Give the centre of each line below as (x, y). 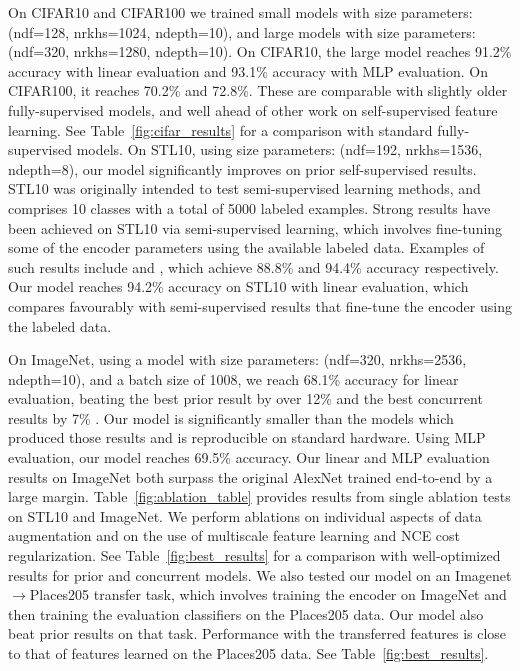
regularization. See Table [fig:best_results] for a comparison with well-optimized (254, 555)
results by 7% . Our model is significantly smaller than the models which (231, 417)
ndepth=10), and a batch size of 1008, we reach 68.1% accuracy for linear (233, 378)
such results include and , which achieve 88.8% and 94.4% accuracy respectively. (253, 266)
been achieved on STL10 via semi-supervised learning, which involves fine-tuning (255, 227)
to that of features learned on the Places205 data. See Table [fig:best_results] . (248, 653)
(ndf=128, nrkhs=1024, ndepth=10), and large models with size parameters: (242, 31)
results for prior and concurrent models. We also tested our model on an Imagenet (260, 574)
